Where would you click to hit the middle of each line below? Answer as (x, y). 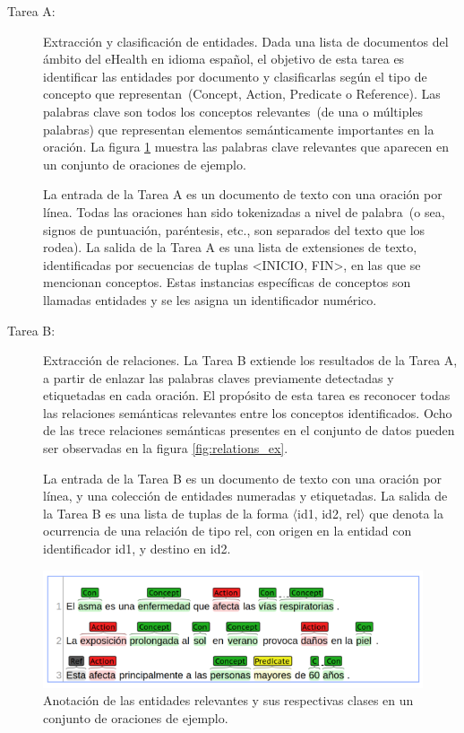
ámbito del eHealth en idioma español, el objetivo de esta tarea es (224, 59)
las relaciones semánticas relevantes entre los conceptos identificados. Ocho (248, 412)
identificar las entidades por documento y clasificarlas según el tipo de (235, 76)
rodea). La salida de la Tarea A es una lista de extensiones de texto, (230, 247)
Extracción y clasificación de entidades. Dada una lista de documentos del (246, 41)
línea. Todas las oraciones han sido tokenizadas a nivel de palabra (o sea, (244, 211)
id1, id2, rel (329, 513)
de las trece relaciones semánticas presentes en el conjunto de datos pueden (249, 430)
